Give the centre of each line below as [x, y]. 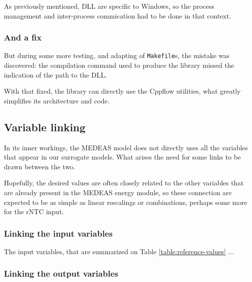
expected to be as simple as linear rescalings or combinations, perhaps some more [126, 202]
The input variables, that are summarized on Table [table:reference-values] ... [119, 252]
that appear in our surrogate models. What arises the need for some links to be [123, 157]
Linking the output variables [61, 273]
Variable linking [45, 127]
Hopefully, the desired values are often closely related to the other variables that [124, 183]
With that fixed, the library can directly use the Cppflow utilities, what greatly [122, 91]
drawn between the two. [40, 166]
